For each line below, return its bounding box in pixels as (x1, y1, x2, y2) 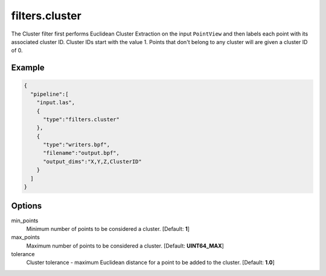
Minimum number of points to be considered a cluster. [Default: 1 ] (26, 225, 190, 232)
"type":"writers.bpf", (43, 142, 110, 148)
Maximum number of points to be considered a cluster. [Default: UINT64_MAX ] (26, 242, 225, 249)
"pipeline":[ (30, 90, 69, 98)
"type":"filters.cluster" (43, 116, 120, 123)
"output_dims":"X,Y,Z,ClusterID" (43, 158, 142, 165)
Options (11, 201, 42, 211)
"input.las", (36, 99, 75, 106)
